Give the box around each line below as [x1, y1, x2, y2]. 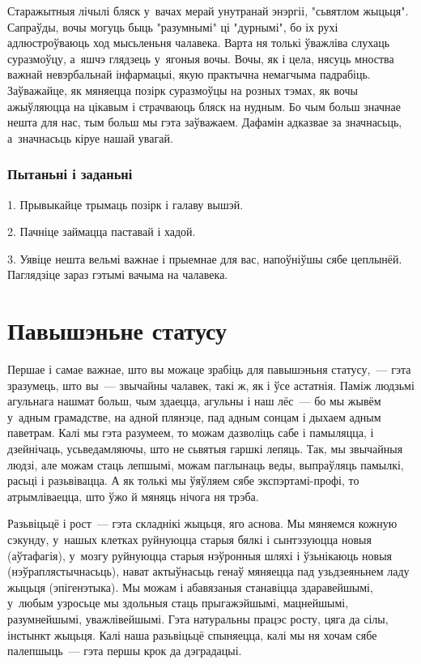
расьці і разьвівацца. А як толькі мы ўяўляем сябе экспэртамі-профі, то [7, 472, 359, 489]
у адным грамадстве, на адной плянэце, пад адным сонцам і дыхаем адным [7, 408, 381, 425]
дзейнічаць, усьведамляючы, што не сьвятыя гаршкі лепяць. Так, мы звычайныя [7, 440, 403, 457]
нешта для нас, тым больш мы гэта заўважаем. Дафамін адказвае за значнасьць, [7, 114, 402, 131]
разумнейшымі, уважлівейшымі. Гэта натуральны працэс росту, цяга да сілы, [7, 610, 389, 627]
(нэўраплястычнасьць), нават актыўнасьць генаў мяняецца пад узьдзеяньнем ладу [7, 563, 410, 580]
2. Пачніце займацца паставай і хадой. [7, 223, 196, 240]
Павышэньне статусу [7, 314, 228, 347]
